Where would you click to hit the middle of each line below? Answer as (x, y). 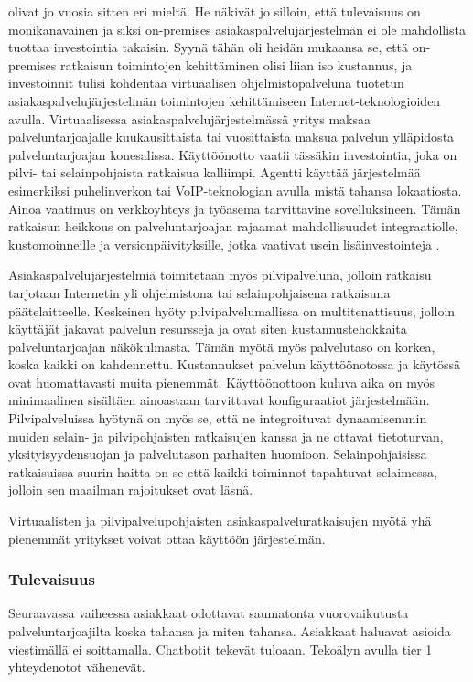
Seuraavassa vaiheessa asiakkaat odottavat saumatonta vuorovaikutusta (209, 613)
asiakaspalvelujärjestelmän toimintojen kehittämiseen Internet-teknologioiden (225, 100)
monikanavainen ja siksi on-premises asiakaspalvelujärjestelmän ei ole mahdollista (237, 29)
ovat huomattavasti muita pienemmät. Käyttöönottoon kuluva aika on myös (222, 382)
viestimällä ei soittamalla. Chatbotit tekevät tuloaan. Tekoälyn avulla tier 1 (220, 649)
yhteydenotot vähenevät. (77, 667)
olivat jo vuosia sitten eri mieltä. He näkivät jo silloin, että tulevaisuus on (215, 11)
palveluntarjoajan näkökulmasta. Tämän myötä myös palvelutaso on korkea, (222, 346)
